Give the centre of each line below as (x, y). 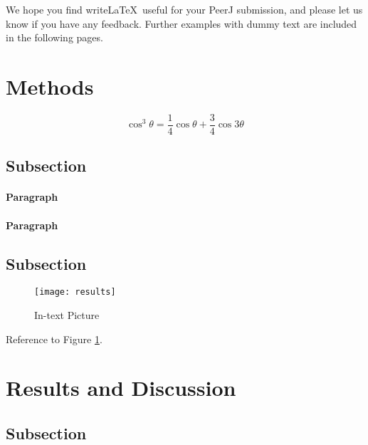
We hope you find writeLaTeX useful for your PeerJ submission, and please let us (184, 9)
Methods (50, 86)
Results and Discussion (121, 388)
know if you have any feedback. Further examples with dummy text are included (182, 23)
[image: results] (75, 292)
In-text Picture (67, 314)
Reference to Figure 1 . (54, 339)
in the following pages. (54, 37)
